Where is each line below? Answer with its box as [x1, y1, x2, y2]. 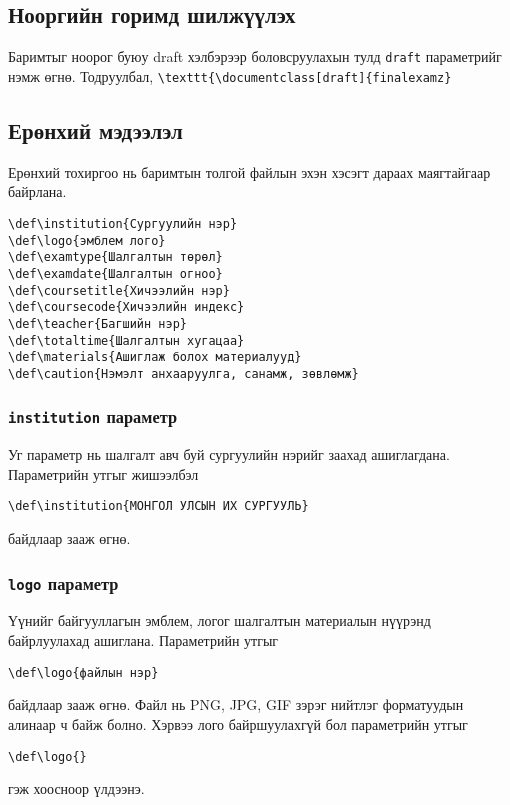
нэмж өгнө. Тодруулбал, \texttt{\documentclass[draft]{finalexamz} [8, 65, 452, 86]
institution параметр [8, 404, 177, 429]
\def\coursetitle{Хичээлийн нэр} [8, 283, 230, 298]
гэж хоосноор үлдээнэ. [8, 778, 145, 799]
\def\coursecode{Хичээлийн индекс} [8, 300, 245, 315]
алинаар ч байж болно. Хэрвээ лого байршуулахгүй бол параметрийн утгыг [8, 713, 468, 734]
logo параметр [8, 570, 119, 595]
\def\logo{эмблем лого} [8, 233, 166, 248]
